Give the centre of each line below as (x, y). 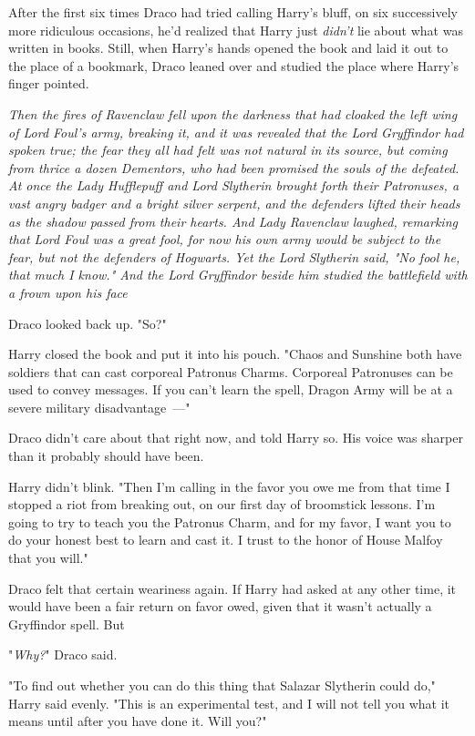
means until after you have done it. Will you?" (138, 721)
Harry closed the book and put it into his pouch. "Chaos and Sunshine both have (235, 354)
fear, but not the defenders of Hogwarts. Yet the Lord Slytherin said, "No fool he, (234, 256)
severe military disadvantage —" (99, 407)
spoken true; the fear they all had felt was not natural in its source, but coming (228, 150)
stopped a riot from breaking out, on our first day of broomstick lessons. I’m (222, 504)
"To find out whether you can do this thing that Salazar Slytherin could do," (222, 685)
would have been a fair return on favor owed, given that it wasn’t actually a (220, 606)
